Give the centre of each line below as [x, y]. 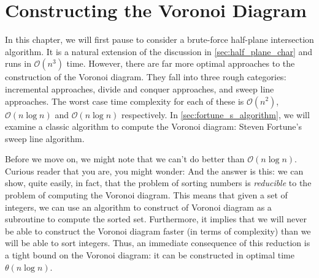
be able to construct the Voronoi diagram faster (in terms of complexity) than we [158, 231]
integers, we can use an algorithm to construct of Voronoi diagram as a [138, 207]
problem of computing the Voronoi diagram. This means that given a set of [146, 195]
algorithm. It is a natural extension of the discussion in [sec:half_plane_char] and [159, 51]
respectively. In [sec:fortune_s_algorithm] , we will [216, 114]
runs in [18, 63]
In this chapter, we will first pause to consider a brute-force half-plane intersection [159, 39]
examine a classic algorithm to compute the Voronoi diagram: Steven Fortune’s [153, 126]
